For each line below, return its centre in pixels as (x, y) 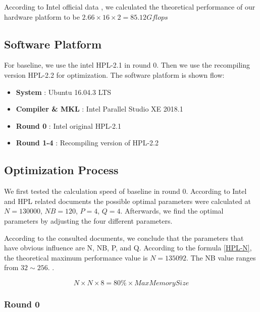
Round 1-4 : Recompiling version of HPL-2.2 (87, 143)
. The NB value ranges (221, 257)
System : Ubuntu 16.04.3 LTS (64, 92)
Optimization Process (61, 170)
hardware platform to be (42, 16)
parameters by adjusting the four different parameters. (88, 220)
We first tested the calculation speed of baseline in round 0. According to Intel (125, 191)
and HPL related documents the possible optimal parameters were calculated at (127, 201)
